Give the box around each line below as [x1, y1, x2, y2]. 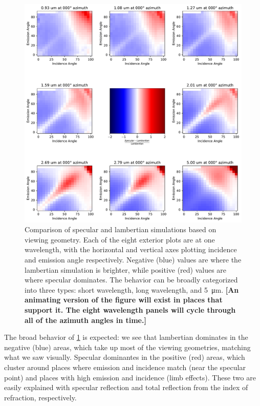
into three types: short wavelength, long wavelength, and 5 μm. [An [25, 284, 239, 295]
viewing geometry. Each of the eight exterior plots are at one [25, 234, 215, 245]
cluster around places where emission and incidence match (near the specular [4, 361, 246, 372]
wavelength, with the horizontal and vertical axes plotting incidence [25, 244, 237, 255]
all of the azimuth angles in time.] [25, 314, 146, 325]
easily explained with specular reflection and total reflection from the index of [4, 382, 248, 393]
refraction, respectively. [4, 392, 77, 402]
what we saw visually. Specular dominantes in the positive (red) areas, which [4, 352, 245, 362]
